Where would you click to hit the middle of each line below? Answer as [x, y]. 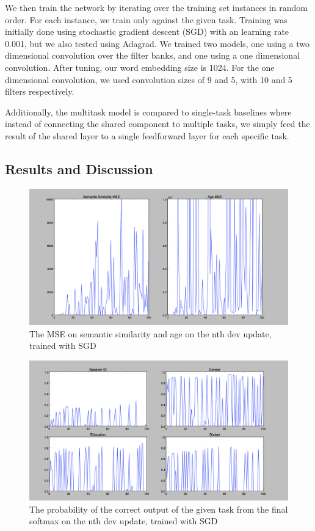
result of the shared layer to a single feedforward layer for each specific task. [147, 135]
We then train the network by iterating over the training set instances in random [156, 7]
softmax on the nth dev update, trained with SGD [124, 521]
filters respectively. [40, 91]
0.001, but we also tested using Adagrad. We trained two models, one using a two [157, 43]
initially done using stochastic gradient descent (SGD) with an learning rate [147, 31]
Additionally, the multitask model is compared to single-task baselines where [148, 112]
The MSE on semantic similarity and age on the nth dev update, [150, 333]
